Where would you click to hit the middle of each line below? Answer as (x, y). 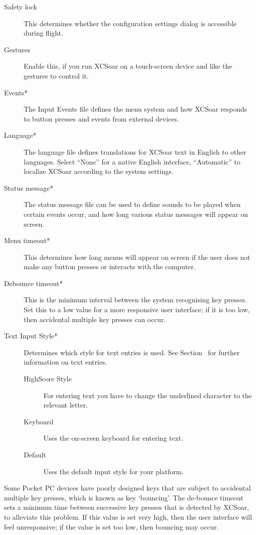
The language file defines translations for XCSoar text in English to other (135, 151)
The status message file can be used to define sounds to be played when (132, 204)
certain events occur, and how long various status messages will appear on (136, 214)
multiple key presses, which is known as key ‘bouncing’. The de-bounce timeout (124, 497)
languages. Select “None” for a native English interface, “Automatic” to (132, 161)
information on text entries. (65, 362)
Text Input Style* (31, 336)
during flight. (43, 33)
